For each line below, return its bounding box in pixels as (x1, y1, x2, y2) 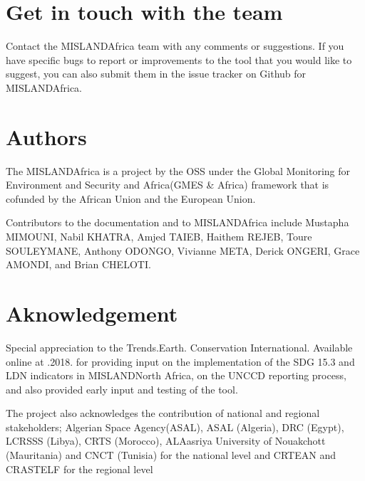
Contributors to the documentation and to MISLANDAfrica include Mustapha (6, 215, 349, 230)
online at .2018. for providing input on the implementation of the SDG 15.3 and (6, 354, 355, 369)
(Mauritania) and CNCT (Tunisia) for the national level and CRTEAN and (6, 448, 336, 462)
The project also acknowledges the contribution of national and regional (6, 406, 320, 421)
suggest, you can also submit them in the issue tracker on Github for (6, 66, 307, 81)
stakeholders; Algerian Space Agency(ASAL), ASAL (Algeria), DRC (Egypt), (6, 419, 344, 434)
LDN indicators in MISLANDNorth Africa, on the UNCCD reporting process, (6, 368, 346, 383)
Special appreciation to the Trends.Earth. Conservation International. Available (6, 339, 353, 354)
